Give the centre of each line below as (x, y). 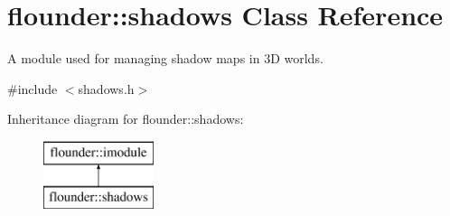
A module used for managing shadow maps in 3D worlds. (165, 58)
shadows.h (106, 88)
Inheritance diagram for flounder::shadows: (126, 119)
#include (33, 88)
